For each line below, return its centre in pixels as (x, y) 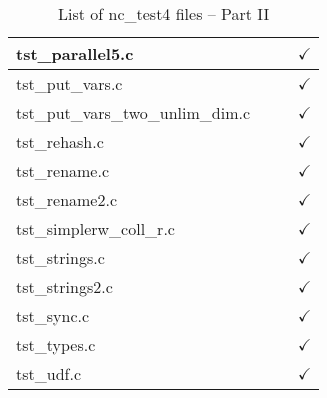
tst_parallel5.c (75, 53)
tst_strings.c (60, 257)
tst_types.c (56, 344)
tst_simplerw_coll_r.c (95, 228)
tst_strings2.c (64, 286)
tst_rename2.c (67, 199)
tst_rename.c (63, 170)
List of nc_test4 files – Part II (163, 13)
